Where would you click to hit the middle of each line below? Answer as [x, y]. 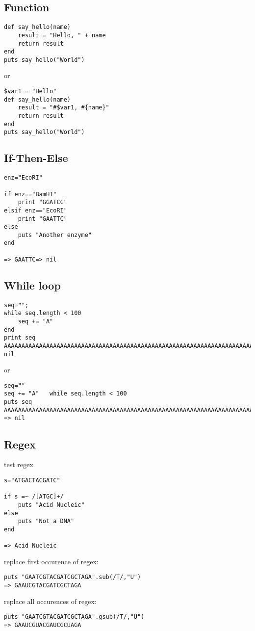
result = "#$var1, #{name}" [64, 108]
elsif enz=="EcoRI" [36, 210]
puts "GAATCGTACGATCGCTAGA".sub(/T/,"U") [73, 577]
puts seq [18, 402]
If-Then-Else [36, 158]
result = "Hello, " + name [62, 35]
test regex [19, 464]
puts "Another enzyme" [55, 235]
